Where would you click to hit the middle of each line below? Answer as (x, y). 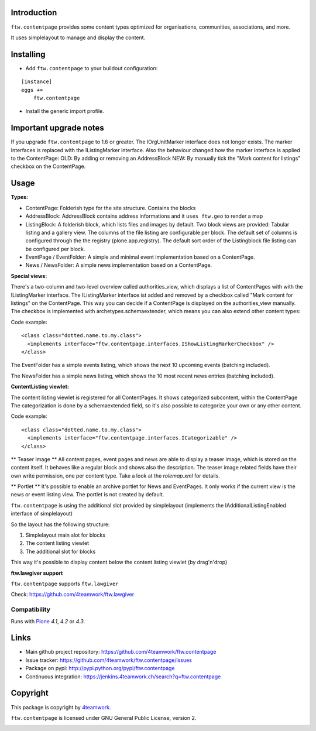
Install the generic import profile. (65, 111)
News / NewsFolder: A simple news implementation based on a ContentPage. (119, 265)
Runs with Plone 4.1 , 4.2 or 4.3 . (48, 621)
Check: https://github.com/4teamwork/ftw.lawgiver (73, 595)
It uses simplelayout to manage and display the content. (78, 37)
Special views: (29, 276)
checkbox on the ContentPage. (48, 166)
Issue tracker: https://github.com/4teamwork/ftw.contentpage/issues (109, 660)
